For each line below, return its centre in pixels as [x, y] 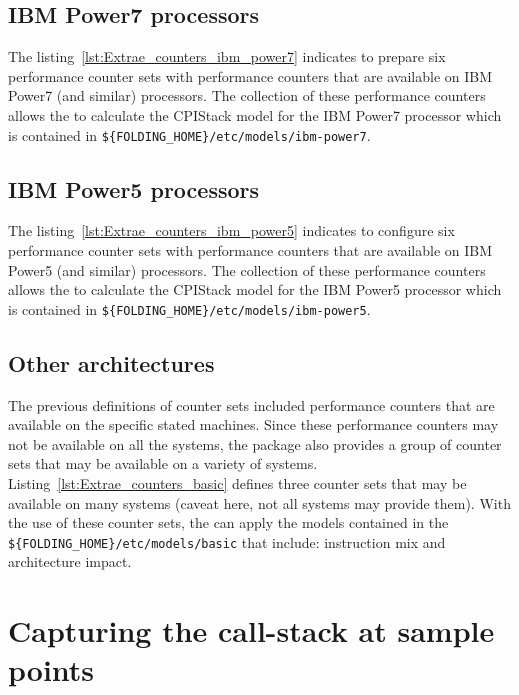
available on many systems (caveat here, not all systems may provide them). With [259, 502]
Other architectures [111, 362]
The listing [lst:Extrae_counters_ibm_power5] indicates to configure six [231, 230]
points [51, 669]
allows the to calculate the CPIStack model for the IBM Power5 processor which [255, 289]
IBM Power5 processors [134, 188]
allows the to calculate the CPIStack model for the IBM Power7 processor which [255, 114]
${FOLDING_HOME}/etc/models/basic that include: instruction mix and [227, 541]
